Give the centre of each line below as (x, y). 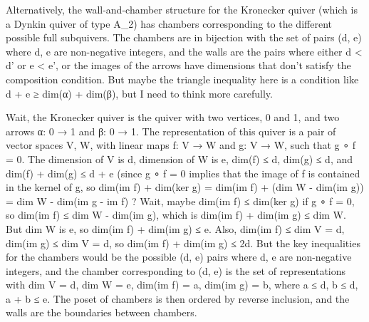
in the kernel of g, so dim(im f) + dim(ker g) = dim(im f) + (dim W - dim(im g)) (185, 187)
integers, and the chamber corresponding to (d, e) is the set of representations (176, 270)
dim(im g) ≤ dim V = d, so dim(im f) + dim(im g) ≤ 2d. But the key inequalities (183, 243)
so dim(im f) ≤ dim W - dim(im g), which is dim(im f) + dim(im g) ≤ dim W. (176, 215)
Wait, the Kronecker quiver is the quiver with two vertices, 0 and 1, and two (173, 117)
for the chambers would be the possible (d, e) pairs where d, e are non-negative (179, 257)
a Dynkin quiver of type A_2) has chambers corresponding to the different (169, 23)
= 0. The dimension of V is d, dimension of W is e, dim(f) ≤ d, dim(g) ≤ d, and (180, 159)
